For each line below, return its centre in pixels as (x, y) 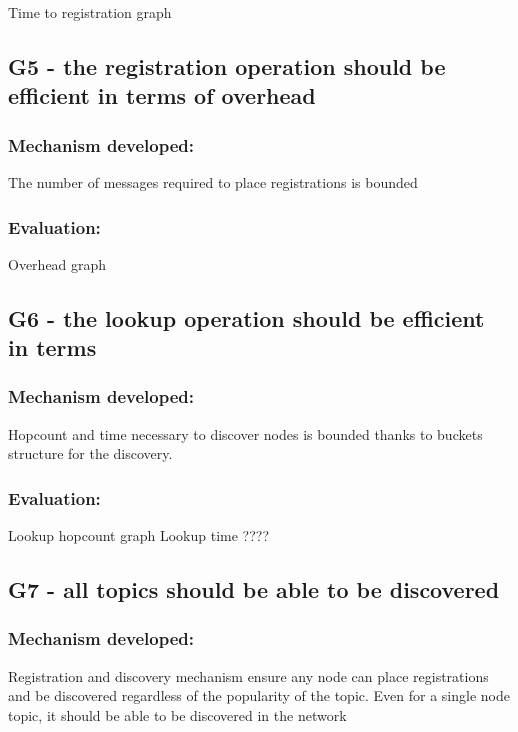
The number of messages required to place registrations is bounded (213, 181)
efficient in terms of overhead (162, 95)
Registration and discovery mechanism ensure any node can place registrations (248, 675)
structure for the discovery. (90, 453)
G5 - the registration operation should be (227, 65)
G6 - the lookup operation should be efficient (246, 317)
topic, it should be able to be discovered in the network (177, 714)
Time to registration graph (90, 12)
